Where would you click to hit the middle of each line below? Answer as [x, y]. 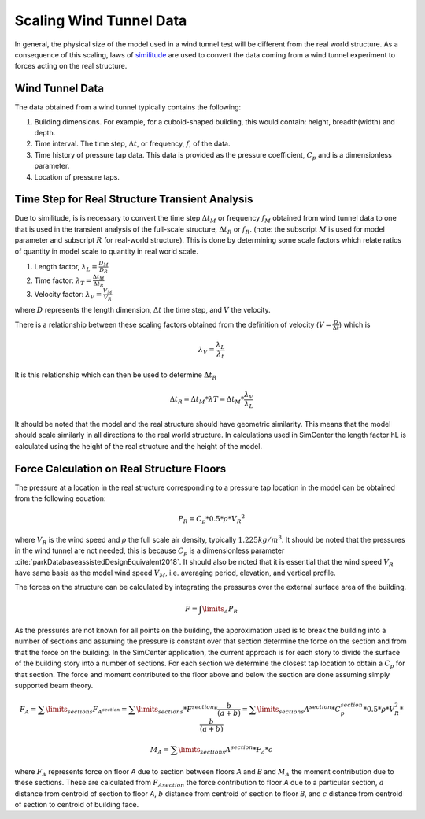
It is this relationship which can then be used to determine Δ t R [116, 376]
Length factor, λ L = [66, 267]
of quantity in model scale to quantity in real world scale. [106, 251]
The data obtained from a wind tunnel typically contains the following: [128, 107]
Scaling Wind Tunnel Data [101, 20]
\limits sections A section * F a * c [225, 750]
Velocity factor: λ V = [68, 295]
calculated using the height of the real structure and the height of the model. [139, 446]
